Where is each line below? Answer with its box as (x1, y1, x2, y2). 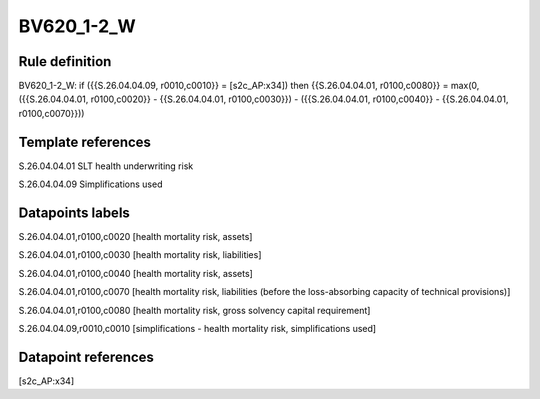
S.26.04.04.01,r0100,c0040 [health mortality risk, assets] (18, 267, 254, 279)
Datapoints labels (18, 204, 130, 221)
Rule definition (18, 53, 112, 70)
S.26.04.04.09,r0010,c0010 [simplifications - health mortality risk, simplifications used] (18, 323, 377, 334)
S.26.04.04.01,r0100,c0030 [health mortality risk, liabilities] (18, 249, 262, 261)
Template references (18, 133, 152, 150)
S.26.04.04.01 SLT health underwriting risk (18, 160, 194, 172)
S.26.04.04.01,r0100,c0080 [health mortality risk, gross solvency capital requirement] (18, 304, 371, 316)
